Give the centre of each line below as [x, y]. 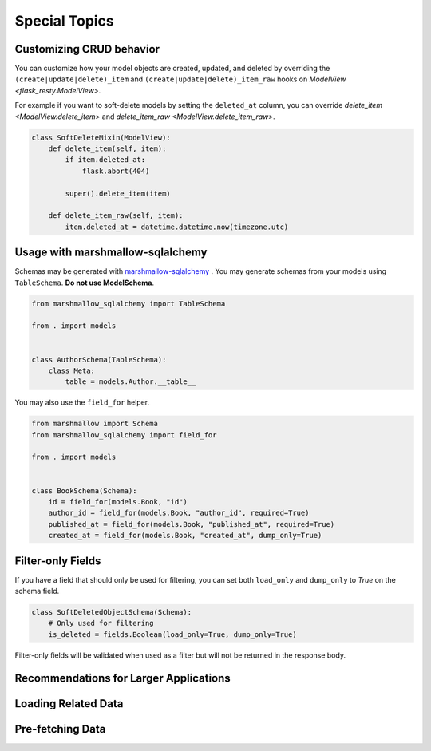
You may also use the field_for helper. [82, 402]
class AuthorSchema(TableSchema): [99, 360]
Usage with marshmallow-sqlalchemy [111, 253]
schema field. [37, 591]
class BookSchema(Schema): [84, 490]
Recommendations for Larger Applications [123, 678]
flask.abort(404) [116, 171]
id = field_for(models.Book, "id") [118, 502]
